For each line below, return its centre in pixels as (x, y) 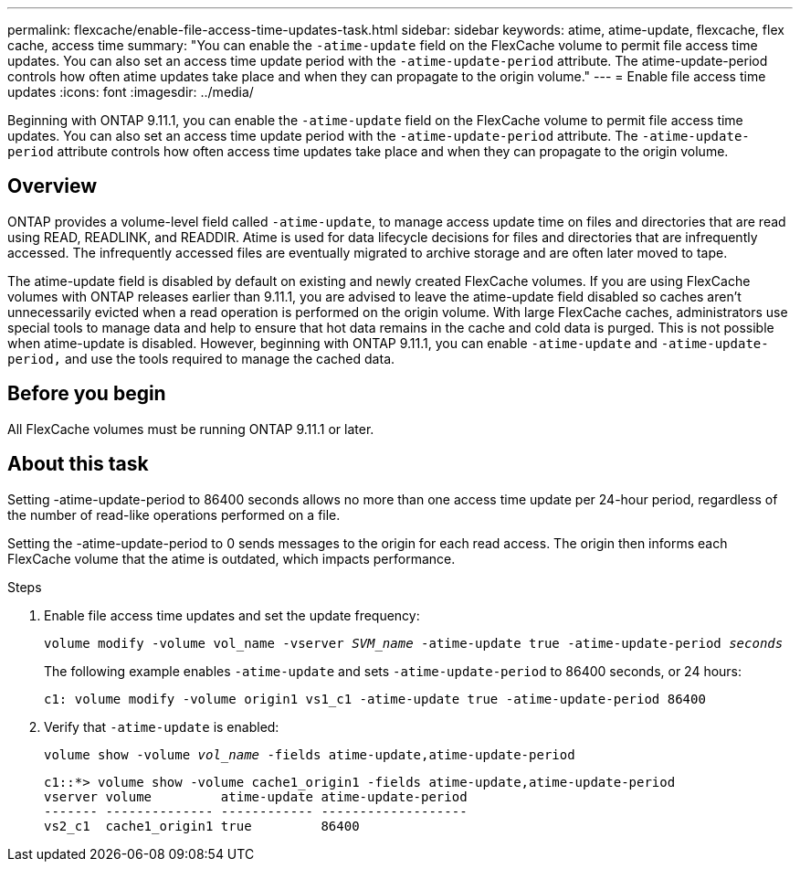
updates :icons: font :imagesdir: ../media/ (131, 92)
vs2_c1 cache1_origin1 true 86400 (202, 826)
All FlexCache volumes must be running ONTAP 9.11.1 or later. (191, 429)
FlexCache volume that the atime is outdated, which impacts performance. (232, 558)
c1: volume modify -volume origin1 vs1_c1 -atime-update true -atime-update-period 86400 (375, 699)
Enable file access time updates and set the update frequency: (232, 615)
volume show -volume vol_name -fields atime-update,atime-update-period (310, 754)
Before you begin (87, 394)
